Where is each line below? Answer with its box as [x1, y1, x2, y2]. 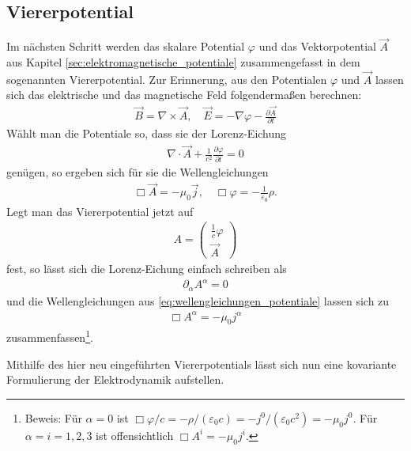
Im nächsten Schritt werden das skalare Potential [6, 38, 245, 55]
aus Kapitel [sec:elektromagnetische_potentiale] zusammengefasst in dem [6, 54, 360, 70]
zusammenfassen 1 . [6, 327, 93, 346]
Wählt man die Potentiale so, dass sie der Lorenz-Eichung [6, 125, 287, 142]
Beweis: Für [25, 409, 82, 426]
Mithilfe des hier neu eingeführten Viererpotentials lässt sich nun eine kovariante [6, 355, 397, 372]
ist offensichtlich [96, 426, 174, 443]
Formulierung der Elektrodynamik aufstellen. [6, 371, 224, 388]
